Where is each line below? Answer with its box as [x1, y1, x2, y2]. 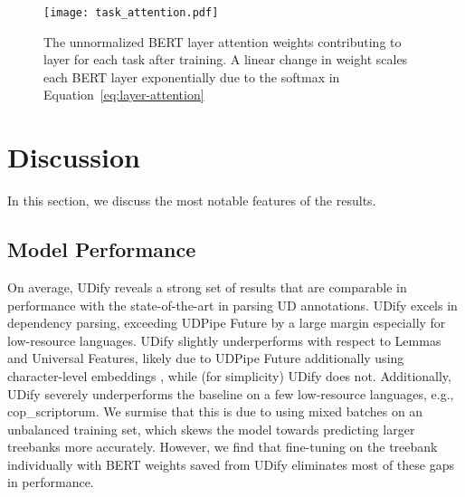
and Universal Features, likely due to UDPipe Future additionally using [7, 349, 404, 368]
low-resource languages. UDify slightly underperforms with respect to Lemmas [7, 330, 441, 349]
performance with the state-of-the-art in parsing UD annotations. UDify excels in [7, 295, 458, 314]
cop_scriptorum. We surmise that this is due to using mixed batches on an [7, 402, 423, 421]
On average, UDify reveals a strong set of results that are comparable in [7, 277, 407, 296]
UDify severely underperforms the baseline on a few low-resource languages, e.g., [7, 384, 454, 403]
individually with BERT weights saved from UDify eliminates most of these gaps [7, 454, 454, 473]
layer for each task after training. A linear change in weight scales [43, 50, 408, 69]
